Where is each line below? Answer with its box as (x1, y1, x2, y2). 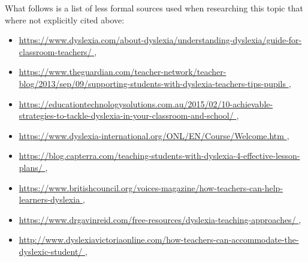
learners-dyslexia (19, 193, 80, 206)
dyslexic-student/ (19, 245, 83, 257)
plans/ (19, 161, 43, 173)
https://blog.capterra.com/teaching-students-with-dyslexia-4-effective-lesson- (19, 149, 300, 162)
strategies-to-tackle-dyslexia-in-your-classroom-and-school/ (19, 109, 234, 122)
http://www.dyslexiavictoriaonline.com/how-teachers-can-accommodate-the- (19, 233, 299, 246)
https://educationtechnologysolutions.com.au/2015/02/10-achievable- (19, 97, 273, 110)
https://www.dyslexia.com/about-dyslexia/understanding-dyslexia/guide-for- (19, 34, 302, 46)
